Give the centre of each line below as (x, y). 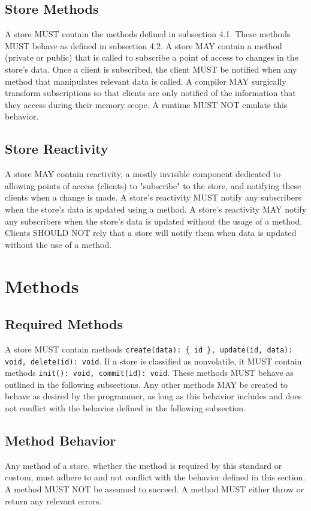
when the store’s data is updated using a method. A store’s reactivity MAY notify (156, 209)
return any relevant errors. (53, 500)
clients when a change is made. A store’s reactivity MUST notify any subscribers (153, 197)
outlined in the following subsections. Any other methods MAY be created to (147, 384)
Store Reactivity (57, 149)
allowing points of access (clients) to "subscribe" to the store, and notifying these (153, 185)
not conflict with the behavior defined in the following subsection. (125, 408)
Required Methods (64, 324)
